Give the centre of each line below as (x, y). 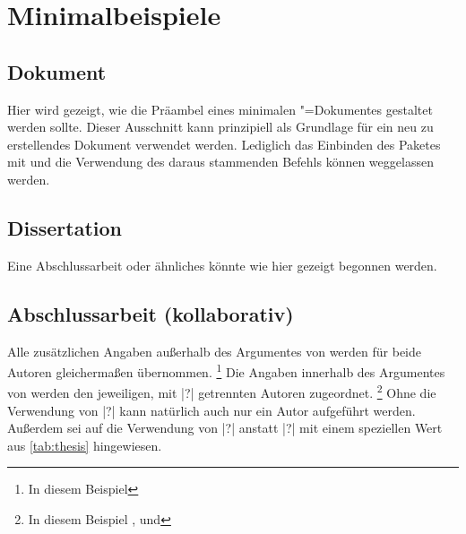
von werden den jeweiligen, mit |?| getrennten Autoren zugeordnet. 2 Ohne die (222, 392)
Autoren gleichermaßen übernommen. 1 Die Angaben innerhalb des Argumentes (226, 370)
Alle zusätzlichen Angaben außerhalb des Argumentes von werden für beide (214, 351)
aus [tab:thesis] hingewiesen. (85, 445)
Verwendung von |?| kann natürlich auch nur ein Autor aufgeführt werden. (211, 410)
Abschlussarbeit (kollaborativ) (151, 313)
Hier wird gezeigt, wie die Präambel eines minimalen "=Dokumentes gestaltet (220, 109)
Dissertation (65, 227)
